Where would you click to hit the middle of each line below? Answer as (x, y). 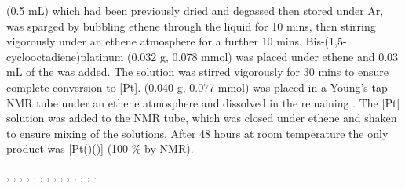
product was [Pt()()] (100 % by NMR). (100, 148)
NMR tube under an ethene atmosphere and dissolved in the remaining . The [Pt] (203, 102)
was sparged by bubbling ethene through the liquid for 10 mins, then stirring (191, 25)
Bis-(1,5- (326, 41)
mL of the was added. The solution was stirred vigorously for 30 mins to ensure (198, 72)
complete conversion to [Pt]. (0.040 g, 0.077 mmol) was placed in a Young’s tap (197, 87)
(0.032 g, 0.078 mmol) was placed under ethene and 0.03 (263, 56)
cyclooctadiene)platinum (65, 56)
